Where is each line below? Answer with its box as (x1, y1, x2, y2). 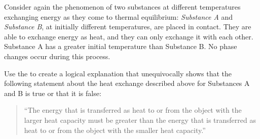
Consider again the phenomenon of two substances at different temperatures (4, 2, 241, 12)
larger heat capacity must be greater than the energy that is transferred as (24, 114, 256, 125)
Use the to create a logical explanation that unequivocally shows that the (4, 68, 232, 78)
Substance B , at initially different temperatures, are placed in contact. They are (4, 21, 251, 32)
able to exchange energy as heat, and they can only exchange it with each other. (4, 31, 253, 41)
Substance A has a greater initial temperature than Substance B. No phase (4, 41, 237, 52)
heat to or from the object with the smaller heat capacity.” (24, 124, 206, 135)
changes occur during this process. (4, 51, 110, 61)
